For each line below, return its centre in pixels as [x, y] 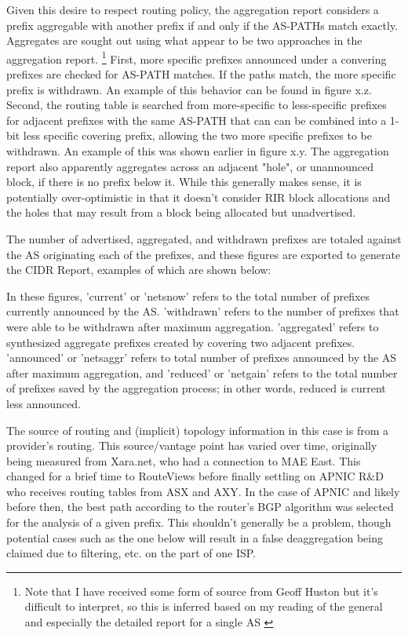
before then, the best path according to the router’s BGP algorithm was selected [200, 507]
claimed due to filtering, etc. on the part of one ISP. [131, 553]
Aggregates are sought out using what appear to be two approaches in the [184, 40]
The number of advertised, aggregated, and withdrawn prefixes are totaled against [204, 238]
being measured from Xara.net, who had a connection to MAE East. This [184, 460]
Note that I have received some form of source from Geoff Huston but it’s [201, 591]
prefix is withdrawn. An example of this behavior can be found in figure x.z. [189, 89]
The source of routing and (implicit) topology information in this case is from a [197, 430]
